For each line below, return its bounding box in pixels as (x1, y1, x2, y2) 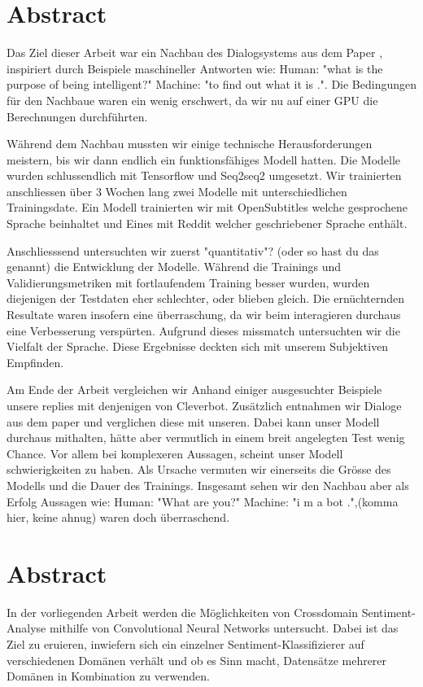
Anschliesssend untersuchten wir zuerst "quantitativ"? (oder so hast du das (7, 242, 379, 259)
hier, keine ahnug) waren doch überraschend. (7, 509, 230, 526)
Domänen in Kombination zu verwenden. (7, 667, 210, 685)
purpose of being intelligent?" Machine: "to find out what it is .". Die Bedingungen (7, 76, 416, 93)
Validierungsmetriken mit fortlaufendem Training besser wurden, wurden (7, 273, 370, 291)
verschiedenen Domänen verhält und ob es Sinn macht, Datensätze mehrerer (7, 651, 387, 668)
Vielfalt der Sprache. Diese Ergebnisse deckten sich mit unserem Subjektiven (7, 338, 389, 355)
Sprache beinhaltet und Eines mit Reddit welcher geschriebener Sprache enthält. (7, 215, 408, 232)
